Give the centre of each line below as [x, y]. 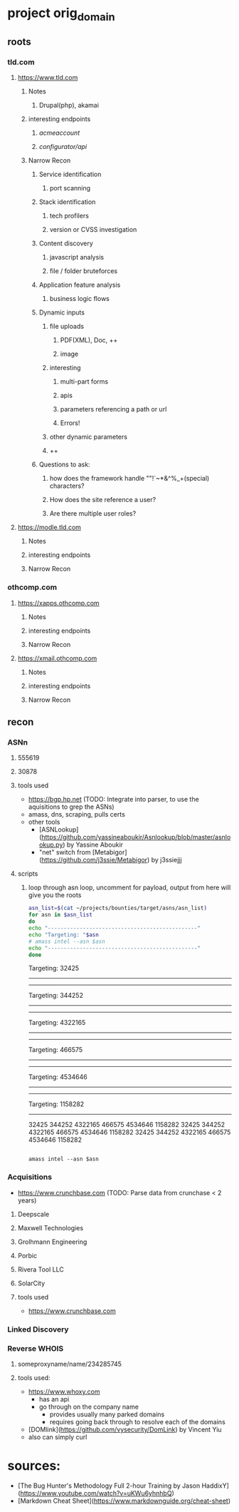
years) [27, 1200]
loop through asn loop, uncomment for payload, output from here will [129, 888]
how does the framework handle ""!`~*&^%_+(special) [129, 479]
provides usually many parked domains [107, 1414]
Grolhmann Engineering [52, 1242]
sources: [34, 1466]
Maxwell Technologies [51, 1227]
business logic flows [80, 299]
